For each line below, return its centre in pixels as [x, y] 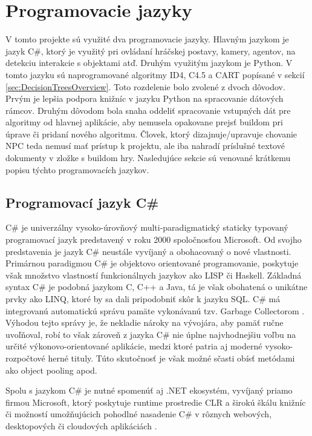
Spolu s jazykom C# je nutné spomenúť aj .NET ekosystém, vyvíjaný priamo [149, 390]
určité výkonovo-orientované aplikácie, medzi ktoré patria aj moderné [134, 346]
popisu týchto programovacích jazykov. [77, 169]
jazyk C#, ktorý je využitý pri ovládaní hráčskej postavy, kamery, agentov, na [151, 51]
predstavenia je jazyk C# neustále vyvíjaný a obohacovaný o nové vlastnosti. [148, 251]
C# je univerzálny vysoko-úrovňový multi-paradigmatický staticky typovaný [147, 227]
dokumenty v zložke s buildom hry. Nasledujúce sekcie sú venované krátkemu [148, 158]
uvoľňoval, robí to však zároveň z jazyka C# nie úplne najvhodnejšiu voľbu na [151, 334]
